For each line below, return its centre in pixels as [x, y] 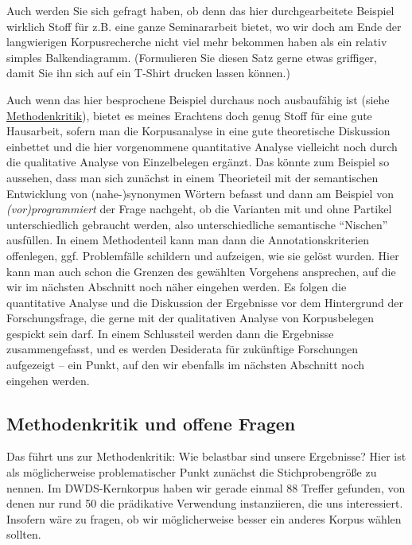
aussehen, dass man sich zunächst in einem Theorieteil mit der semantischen [192, 177]
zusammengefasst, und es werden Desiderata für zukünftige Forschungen [183, 349]
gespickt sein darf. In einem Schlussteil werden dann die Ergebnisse [170, 333]
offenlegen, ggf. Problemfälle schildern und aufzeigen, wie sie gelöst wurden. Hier [203, 255]
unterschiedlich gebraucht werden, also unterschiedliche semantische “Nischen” [197, 224]
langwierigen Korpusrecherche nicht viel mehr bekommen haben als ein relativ [197, 42]
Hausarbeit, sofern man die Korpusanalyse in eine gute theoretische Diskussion [198, 131]
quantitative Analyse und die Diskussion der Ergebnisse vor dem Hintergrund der [205, 302]
